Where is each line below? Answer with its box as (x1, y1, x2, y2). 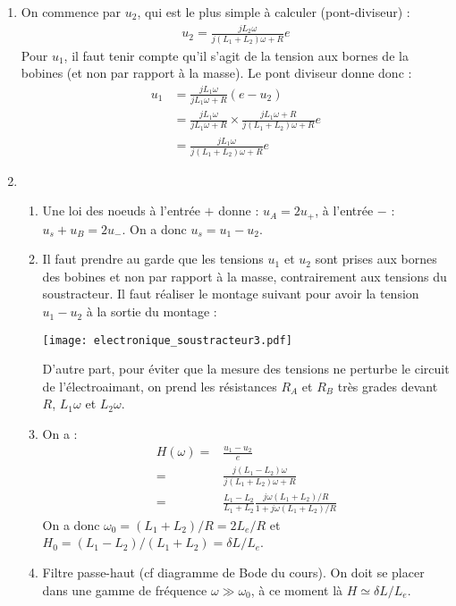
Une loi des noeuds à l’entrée (42, 201, 200, 220)
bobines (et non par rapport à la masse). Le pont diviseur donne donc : (21, 63, 412, 82)
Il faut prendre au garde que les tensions (42, 249, 264, 268)
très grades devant (337, 376, 438, 395)
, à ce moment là (250, 580, 343, 599)
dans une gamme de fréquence (42, 580, 207, 599)
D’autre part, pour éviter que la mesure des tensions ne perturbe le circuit (42, 359, 450, 378)
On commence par (21, 3, 122, 21)
